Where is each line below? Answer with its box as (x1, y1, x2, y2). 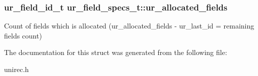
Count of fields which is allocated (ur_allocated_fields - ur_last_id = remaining (4, 20, 254, 31)
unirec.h (4, 64, 29, 74)
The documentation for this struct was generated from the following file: (4, 47, 227, 57)
